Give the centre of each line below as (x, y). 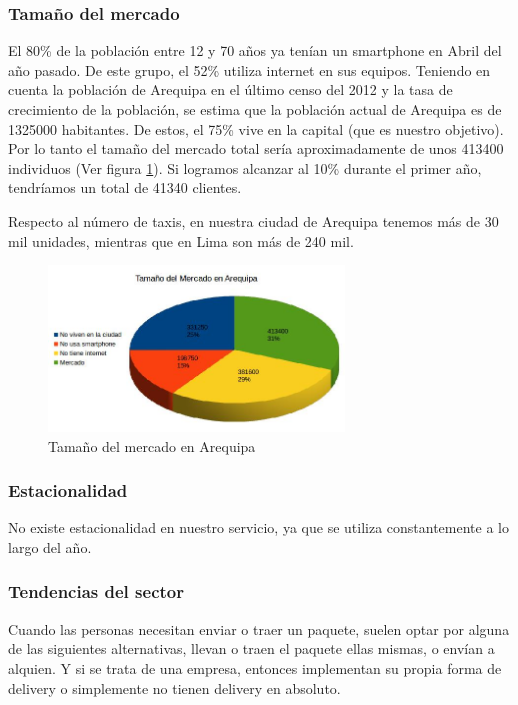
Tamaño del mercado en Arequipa (152, 445)
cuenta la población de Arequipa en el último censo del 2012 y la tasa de (230, 89)
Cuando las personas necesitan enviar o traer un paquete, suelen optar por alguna (259, 628)
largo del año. (50, 546)
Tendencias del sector (96, 591)
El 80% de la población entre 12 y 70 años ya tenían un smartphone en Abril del (255, 50)
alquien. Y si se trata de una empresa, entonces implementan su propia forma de (255, 667)
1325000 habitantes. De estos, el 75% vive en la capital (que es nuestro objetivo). (256, 128)
